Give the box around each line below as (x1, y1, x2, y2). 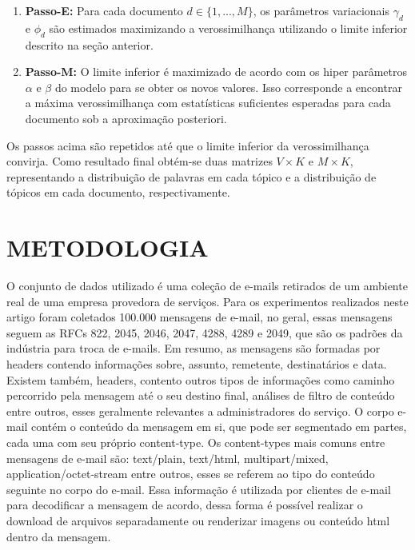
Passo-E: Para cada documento (25, 2, 183, 18)
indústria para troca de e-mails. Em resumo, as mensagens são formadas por (6, 340, 381, 357)
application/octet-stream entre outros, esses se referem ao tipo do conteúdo (6, 465, 375, 482)
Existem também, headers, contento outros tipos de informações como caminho (6, 371, 395, 388)
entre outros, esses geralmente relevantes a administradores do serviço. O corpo (6, 402, 394, 419)
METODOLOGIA (6, 231, 209, 264)
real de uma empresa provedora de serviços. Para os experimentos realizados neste (6, 293, 409, 309)
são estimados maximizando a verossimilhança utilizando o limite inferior (49, 19, 408, 36)
